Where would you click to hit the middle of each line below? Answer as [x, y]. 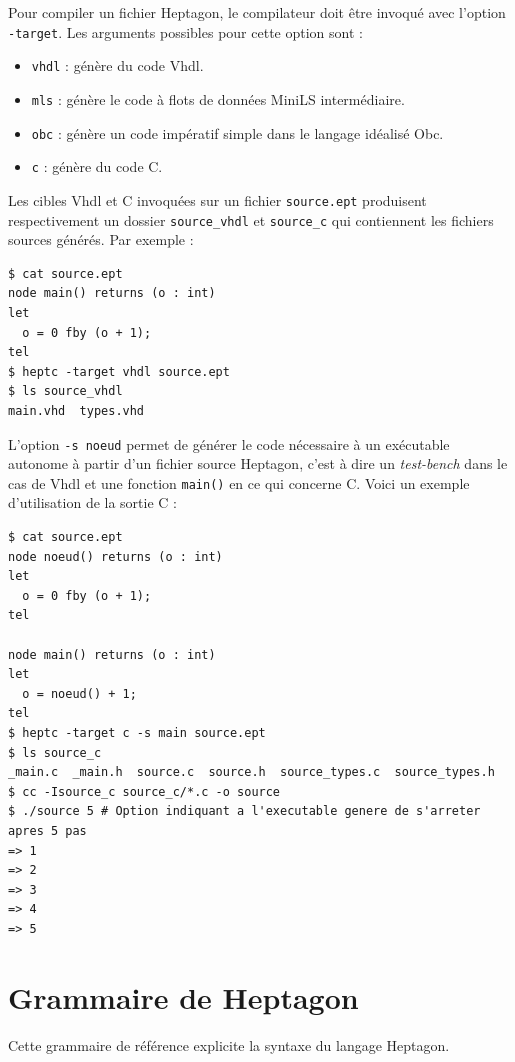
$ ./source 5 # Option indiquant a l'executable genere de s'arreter [244, 811]
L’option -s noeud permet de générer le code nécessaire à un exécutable [229, 443]
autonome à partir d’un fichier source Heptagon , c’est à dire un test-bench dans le [258, 463]
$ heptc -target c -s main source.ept [137, 732]
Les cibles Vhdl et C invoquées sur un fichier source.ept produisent [217, 199]
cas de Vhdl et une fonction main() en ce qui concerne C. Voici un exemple [239, 482]
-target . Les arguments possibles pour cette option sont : [185, 31]
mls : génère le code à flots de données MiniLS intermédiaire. [218, 98]
